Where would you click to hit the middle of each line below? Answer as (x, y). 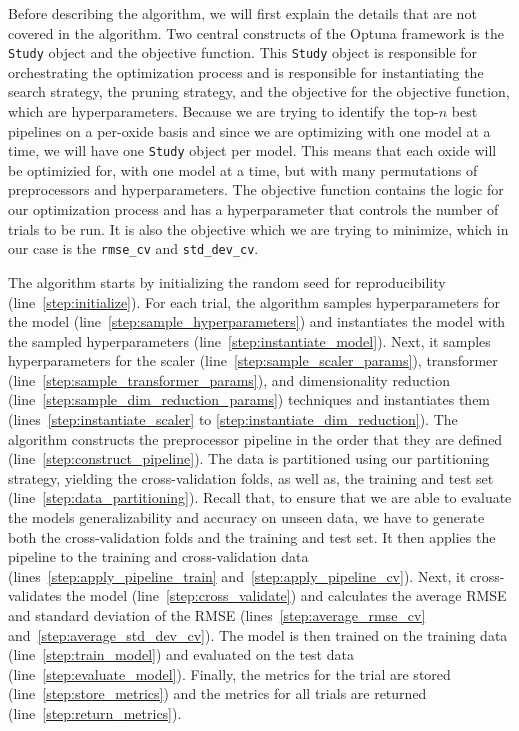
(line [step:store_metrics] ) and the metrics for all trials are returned (217, 693)
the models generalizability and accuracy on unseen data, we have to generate (246, 517)
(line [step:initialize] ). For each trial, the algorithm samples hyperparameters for (254, 301)
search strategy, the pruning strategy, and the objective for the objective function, (259, 91)
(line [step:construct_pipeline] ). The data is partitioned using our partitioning (249, 458)
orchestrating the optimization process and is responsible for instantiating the (246, 71)
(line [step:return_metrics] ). (95, 712)
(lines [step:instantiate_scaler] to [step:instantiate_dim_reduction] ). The (233, 419)
